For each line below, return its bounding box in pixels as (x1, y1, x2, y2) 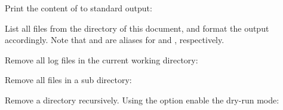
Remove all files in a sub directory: (5, 74, 132, 86)
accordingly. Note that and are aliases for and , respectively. (5, 33, 224, 46)
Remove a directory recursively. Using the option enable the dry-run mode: (5, 93, 279, 106)
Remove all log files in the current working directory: (5, 53, 198, 66)
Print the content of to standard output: (5, 2, 152, 14)
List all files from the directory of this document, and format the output (5, 22, 269, 34)
